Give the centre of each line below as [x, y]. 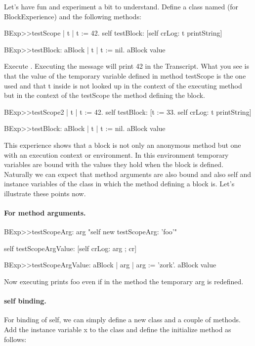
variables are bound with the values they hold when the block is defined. [114, 164]
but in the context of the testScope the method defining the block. [105, 95]
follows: [15, 339]
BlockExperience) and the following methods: [73, 16]
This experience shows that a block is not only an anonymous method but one [123, 145]
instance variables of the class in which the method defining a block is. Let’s [119, 184]
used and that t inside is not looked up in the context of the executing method [123, 85]
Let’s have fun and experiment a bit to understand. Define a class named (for [121, 6]
